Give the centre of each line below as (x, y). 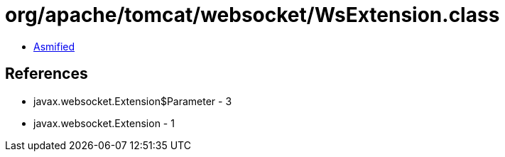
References (47, 74)
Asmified (54, 46)
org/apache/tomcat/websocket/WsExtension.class (252, 15)
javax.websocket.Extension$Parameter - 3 (133, 101)
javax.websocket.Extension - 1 (104, 123)
